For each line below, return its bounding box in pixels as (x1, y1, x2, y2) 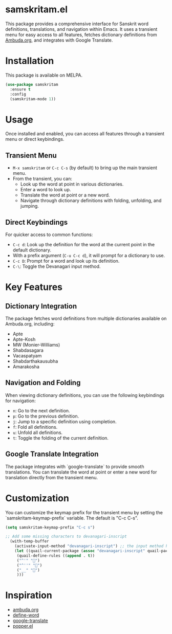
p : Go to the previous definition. (12, 413, 79, 419)
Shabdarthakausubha (12, 358, 58, 364)
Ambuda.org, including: (5, 320, 55, 327)
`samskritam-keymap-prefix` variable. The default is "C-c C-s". (5, 515, 138, 521)
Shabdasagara (12, 347, 44, 353)
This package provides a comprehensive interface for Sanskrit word (5, 21, 149, 27)
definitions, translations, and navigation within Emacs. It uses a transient (5, 26, 158, 32)
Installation (5, 55, 54, 67)
